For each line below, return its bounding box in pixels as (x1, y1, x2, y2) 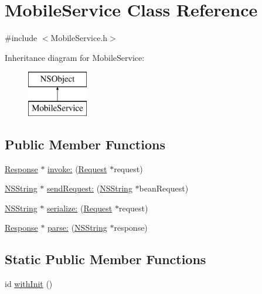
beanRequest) (139, 182, 189, 194)
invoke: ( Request (47, 162, 107, 175)
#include (5, 32, 38, 44)
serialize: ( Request (47, 201, 113, 214)
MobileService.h (50, 32, 108, 44)
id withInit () (5, 278, 53, 290)
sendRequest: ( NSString (47, 182, 132, 194)
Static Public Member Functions (5, 250, 206, 268)
